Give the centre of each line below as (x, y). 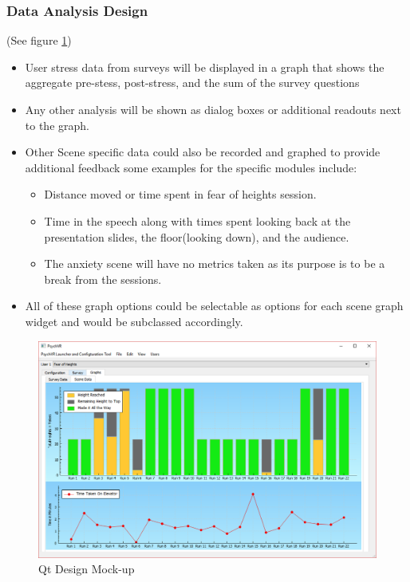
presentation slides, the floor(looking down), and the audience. (197, 236)
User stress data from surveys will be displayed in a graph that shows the (205, 67)
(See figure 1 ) (39, 40)
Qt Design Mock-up (87, 569)
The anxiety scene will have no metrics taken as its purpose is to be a (215, 263)
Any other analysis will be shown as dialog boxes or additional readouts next (213, 109)
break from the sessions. (103, 279)
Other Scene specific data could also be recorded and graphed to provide (203, 152)
